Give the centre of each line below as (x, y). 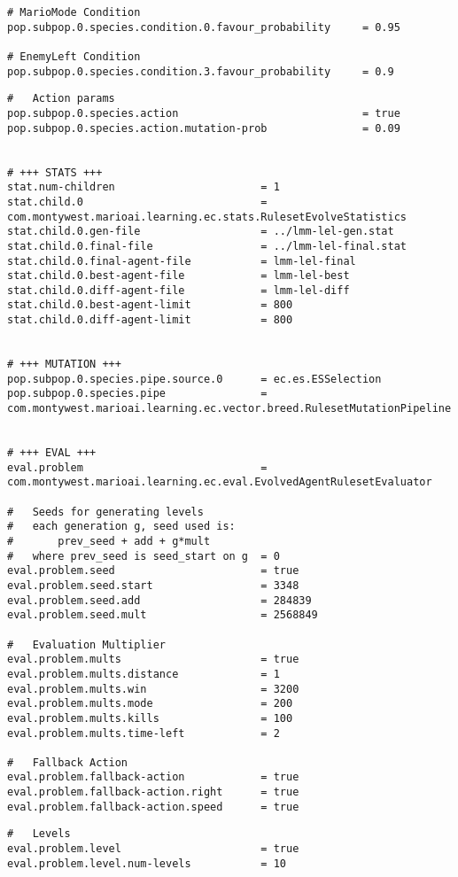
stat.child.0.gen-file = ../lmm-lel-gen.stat (201, 232)
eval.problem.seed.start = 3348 (153, 585)
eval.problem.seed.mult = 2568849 (163, 615)
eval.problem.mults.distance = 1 (144, 674)
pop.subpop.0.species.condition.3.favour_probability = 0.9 (201, 71)
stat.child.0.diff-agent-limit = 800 (150, 320)
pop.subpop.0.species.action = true (204, 113)
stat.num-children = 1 (144, 187)
